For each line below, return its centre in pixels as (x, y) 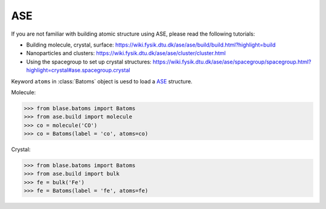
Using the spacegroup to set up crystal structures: (89, 62)
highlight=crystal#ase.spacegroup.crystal (78, 70)
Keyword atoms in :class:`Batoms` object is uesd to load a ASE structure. (102, 81)
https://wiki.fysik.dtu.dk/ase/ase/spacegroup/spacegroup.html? (232, 62)
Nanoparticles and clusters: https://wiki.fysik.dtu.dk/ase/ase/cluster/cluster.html (126, 53)
